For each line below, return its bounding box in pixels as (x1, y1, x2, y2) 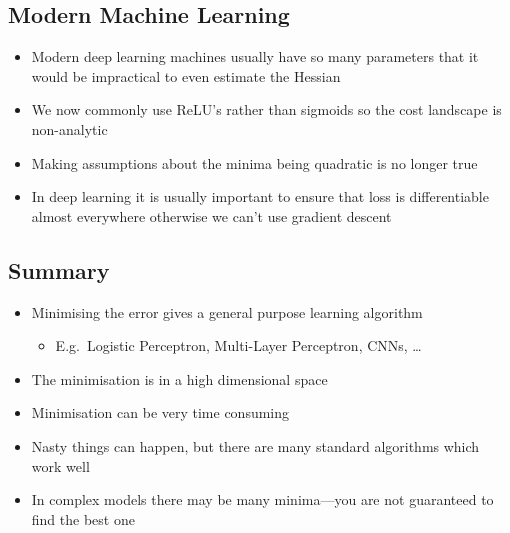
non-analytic (31, 118, 108, 139)
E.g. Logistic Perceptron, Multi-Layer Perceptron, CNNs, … (55, 335, 422, 356)
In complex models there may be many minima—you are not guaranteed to (31, 489, 494, 510)
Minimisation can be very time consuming (31, 402, 290, 423)
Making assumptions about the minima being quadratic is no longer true (31, 152, 478, 173)
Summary (8, 254, 110, 285)
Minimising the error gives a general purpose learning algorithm (31, 301, 423, 322)
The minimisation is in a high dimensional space (31, 368, 328, 389)
